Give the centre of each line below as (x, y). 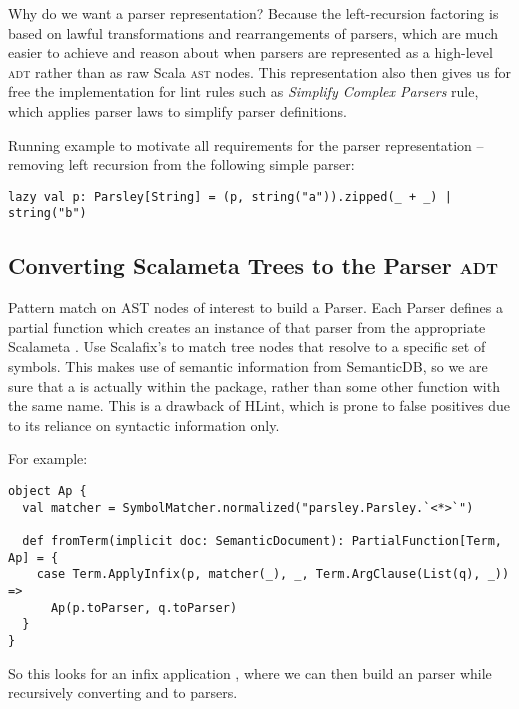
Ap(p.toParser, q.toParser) (144, 607)
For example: (48, 458)
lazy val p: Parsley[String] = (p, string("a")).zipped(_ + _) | (230, 196)
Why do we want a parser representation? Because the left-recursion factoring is (253, 13)
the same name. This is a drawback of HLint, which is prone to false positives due (259, 405)
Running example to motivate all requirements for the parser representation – (246, 144)
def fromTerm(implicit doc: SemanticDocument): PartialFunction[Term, (262, 540)
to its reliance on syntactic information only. (144, 424)
